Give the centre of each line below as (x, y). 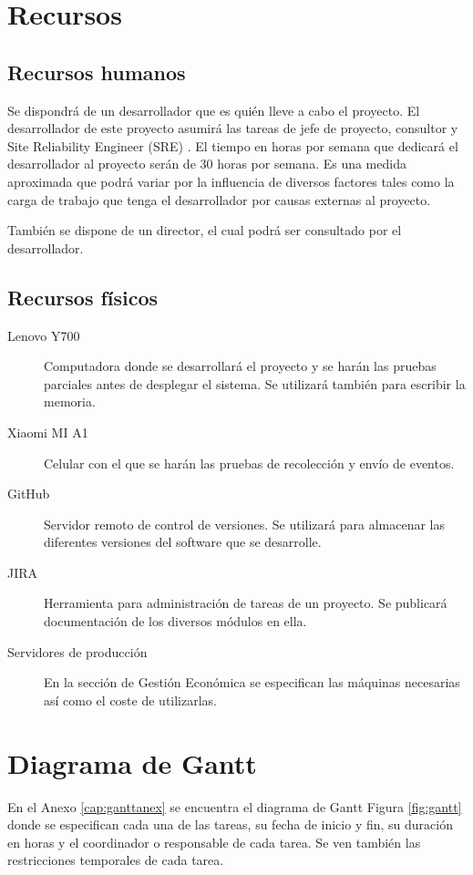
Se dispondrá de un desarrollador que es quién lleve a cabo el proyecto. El (214, 110)
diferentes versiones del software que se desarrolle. (183, 542)
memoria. (70, 401)
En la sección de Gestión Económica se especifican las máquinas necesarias (252, 682)
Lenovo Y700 (44, 335)
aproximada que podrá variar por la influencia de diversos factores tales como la (231, 181)
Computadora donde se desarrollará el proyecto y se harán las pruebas (240, 366)
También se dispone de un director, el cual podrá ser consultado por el (205, 230)
